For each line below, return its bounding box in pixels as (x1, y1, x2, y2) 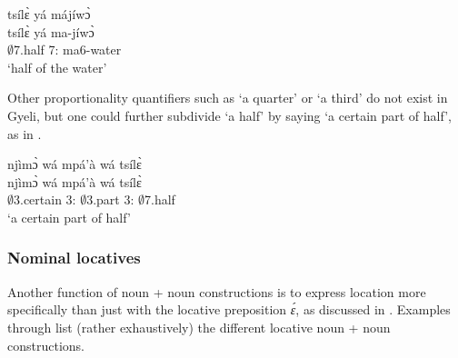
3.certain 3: (14, 190, 76, 209)
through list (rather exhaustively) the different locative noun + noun (7, 317, 391, 336)
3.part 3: (86, 190, 134, 209)
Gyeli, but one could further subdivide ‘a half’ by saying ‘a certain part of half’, (7, 105, 452, 124)
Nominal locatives (7, 246, 141, 269)
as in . (7, 124, 42, 143)
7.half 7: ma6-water (14, 40, 122, 59)
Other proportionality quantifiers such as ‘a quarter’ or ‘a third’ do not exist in (7, 88, 448, 107)
